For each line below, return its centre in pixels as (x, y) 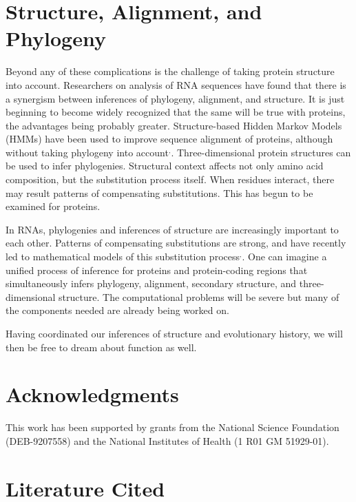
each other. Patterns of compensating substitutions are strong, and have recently (176, 243)
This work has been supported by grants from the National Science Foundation (172, 427)
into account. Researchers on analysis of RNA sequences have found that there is (176, 84)
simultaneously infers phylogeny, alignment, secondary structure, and (151, 283)
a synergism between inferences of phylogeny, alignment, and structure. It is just (175, 98)
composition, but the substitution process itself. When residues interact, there (170, 179)
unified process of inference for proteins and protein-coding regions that (157, 270)
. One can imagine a (284, 257)
